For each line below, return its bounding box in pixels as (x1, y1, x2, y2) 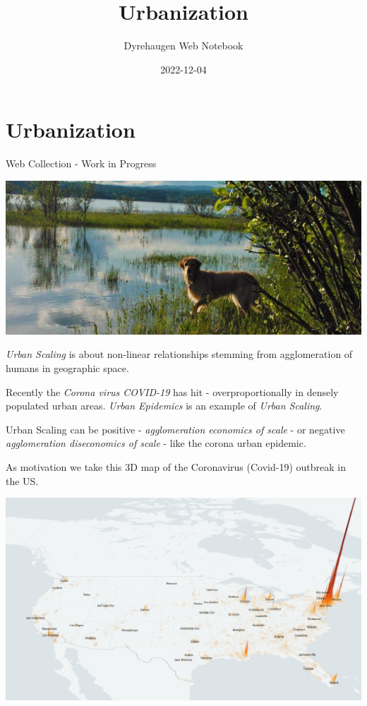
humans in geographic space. (6, 361, 129, 376)
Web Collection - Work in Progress (6, 156, 157, 171)
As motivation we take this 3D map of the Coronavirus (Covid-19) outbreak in (6, 460, 346, 474)
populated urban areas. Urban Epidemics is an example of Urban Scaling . (6, 398, 323, 413)
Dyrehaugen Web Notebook (124, 38, 243, 53)
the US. (6, 473, 39, 488)
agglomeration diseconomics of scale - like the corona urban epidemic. (6, 436, 306, 450)
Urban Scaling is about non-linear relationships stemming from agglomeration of (6, 347, 353, 361)
